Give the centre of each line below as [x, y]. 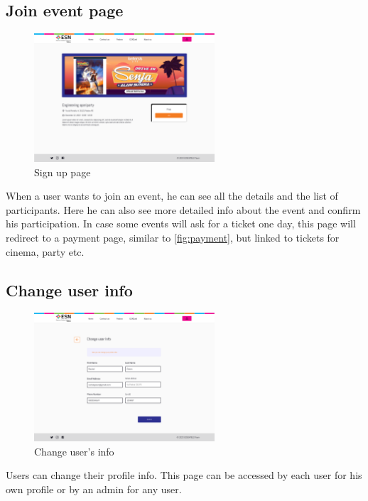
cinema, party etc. [45, 251]
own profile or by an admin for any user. [94, 489]
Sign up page [63, 172]
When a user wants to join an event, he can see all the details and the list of [172, 196]
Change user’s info [74, 451]
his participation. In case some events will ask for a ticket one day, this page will [181, 223]
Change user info [69, 290]
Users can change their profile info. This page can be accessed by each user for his [184, 475]
